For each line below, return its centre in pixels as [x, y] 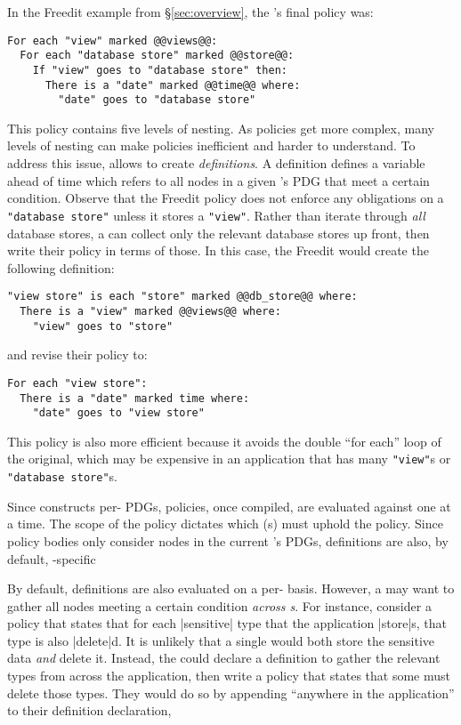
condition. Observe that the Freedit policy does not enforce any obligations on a [226, 198]
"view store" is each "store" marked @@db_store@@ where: [182, 297]
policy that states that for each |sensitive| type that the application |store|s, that [227, 623]
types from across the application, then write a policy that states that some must [229, 676]
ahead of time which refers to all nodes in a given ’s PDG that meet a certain [218, 180]
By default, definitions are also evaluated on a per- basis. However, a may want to [231, 588]
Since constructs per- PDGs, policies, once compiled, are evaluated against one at [229, 506]
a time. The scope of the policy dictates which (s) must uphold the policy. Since [225, 524]
